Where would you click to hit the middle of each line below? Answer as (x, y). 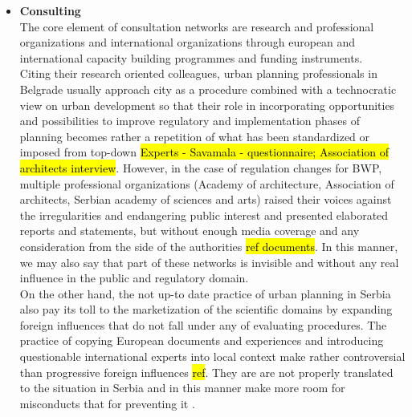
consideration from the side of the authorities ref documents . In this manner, (209, 246)
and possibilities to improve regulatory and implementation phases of (190, 121)
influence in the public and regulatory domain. (134, 278)
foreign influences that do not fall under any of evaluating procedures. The (203, 324)
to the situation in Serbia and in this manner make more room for (182, 388)
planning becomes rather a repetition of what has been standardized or (195, 136)
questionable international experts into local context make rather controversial (212, 356)
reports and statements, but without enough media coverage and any (190, 231)
